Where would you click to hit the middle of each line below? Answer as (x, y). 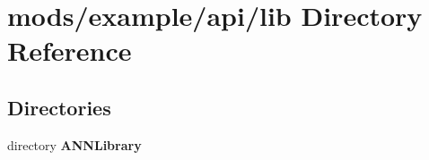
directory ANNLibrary (74, 144)
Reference (70, 51)
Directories (59, 107)
